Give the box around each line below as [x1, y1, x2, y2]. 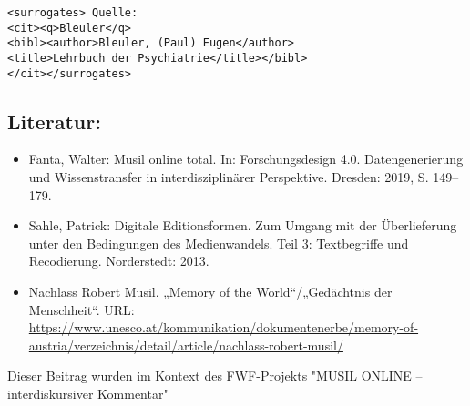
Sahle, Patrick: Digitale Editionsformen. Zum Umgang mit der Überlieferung [28, 216, 457, 235]
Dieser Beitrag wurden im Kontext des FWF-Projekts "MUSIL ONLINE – [7, 366, 423, 385]
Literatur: [7, 107, 101, 135]
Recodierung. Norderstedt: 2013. [28, 251, 209, 270]
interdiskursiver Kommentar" [7, 384, 169, 403]
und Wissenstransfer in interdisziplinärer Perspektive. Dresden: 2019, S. [28, 167, 429, 187]
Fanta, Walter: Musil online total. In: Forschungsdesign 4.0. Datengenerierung [28, 149, 464, 168]
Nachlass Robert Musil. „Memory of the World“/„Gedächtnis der [28, 282, 393, 301]
